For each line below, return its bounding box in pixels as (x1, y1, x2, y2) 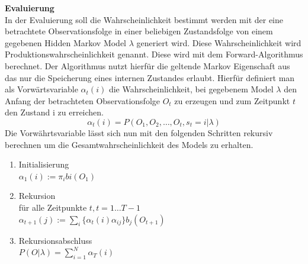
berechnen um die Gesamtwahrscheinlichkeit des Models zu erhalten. (5, 138, 254, 150)
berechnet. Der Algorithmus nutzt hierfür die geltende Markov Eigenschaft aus (5, 59, 290, 72)
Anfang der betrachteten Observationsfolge (5, 94, 161, 107)
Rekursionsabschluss (18, 234, 92, 246)
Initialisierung (18, 158, 69, 170)
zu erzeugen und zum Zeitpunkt (174, 94, 290, 107)
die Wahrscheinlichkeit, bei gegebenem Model (108, 83, 274, 95)
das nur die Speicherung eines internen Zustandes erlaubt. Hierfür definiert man (5, 71, 295, 83)
